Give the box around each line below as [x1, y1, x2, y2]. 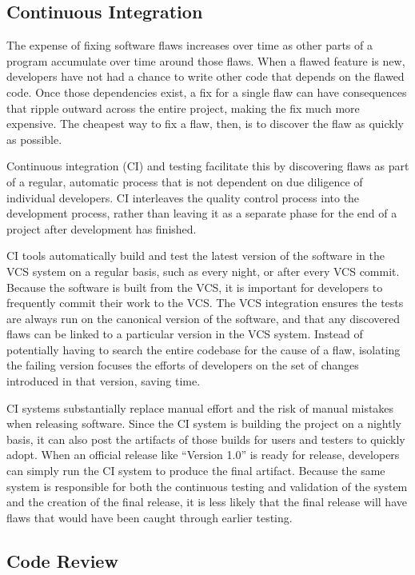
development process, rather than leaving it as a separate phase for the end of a [6, 205, 397, 222]
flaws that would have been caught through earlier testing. [6, 509, 293, 525]
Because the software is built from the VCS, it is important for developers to [6, 278, 383, 295]
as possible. [6, 130, 62, 147]
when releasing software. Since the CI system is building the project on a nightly [6, 415, 401, 432]
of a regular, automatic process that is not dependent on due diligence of [6, 173, 363, 190]
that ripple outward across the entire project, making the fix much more [6, 99, 360, 116]
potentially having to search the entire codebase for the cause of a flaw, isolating [6, 341, 401, 357]
